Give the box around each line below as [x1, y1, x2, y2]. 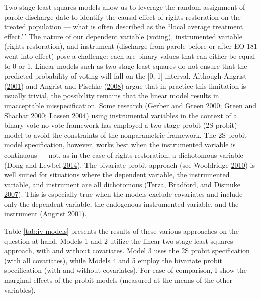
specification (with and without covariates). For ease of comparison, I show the [4, 265, 247, 275]
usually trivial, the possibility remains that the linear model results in [4, 90, 219, 101]
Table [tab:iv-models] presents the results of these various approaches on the [4, 226, 239, 236]
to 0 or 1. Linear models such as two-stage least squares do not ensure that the [4, 60, 247, 71]
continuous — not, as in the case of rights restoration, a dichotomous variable [4, 149, 243, 160]
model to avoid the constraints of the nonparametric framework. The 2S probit [4, 129, 247, 140]
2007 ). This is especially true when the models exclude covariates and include [4, 189, 243, 199]
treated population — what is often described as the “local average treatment [4, 21, 243, 32]
